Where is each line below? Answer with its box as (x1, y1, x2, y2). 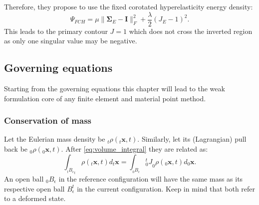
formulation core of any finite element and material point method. (4, 93, 206, 103)
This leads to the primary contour (4, 25, 108, 36)
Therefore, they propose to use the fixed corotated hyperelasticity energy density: (4, 1, 253, 11)
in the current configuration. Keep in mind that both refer (77, 183, 256, 194)
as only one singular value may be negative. (4, 35, 137, 46)
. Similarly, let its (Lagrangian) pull (137, 134, 247, 144)
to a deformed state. (4, 193, 66, 204)
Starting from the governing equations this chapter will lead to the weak (4, 83, 225, 94)
